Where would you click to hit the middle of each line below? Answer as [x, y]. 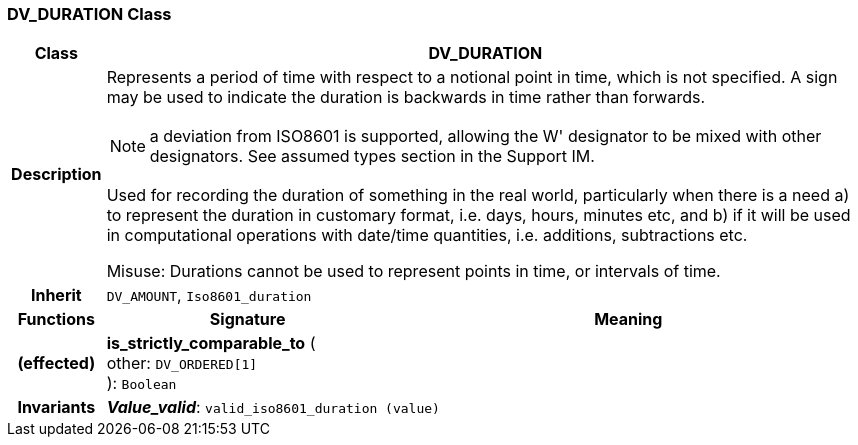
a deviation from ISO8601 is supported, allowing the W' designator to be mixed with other [485, 136]
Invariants [56, 407]
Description [56, 174]
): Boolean [141, 383]
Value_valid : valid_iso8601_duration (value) [273, 407]
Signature [247, 319]
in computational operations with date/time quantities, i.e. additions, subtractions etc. [427, 235]
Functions [56, 319]
